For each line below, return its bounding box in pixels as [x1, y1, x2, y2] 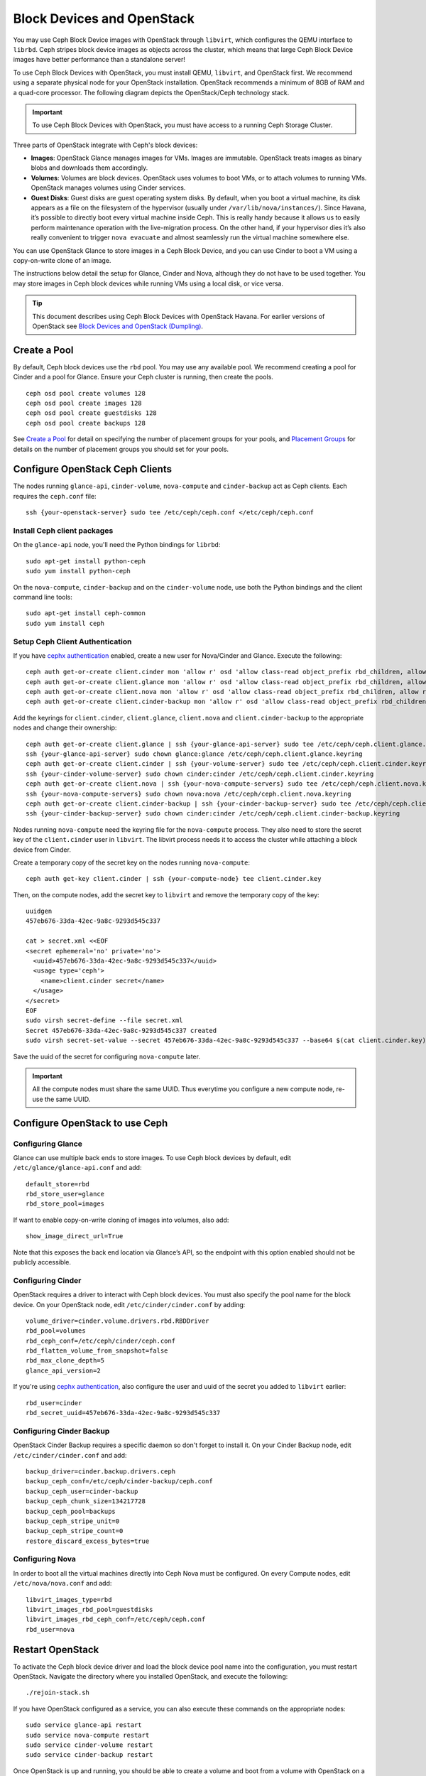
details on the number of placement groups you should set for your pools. [13, 445, 229, 453]
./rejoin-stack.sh [26, 1689, 90, 1697]
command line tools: [13, 592, 72, 601]
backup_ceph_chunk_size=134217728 [26, 1498, 146, 1505]
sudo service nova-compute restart [26, 1731, 150, 1739]
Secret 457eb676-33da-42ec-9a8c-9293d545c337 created [26, 1027, 217, 1034]
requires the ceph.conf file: [13, 492, 97, 500]
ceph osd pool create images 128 [26, 399, 142, 407]
